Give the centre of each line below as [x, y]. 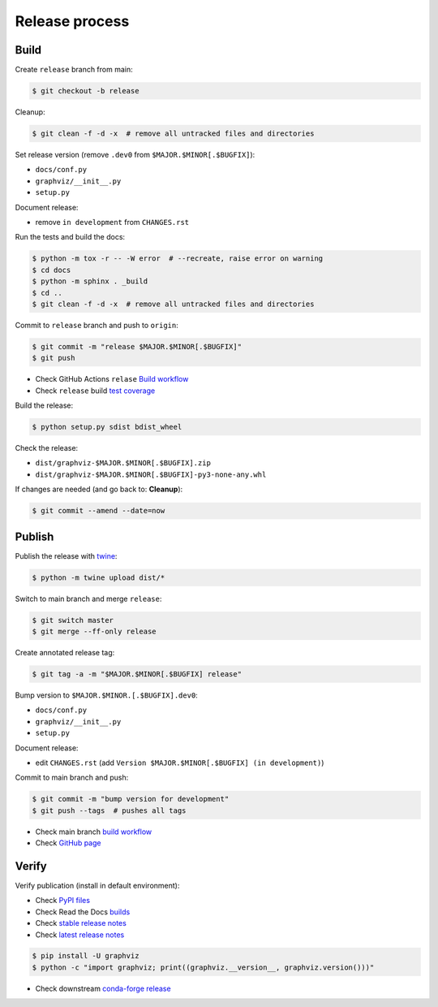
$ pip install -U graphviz [86, 956]
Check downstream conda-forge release [103, 988]
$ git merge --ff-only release [94, 631]
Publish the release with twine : [66, 555]
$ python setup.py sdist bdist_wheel [107, 427]
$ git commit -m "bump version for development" [131, 799]
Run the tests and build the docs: [70, 237]
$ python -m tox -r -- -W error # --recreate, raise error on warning [178, 259]
